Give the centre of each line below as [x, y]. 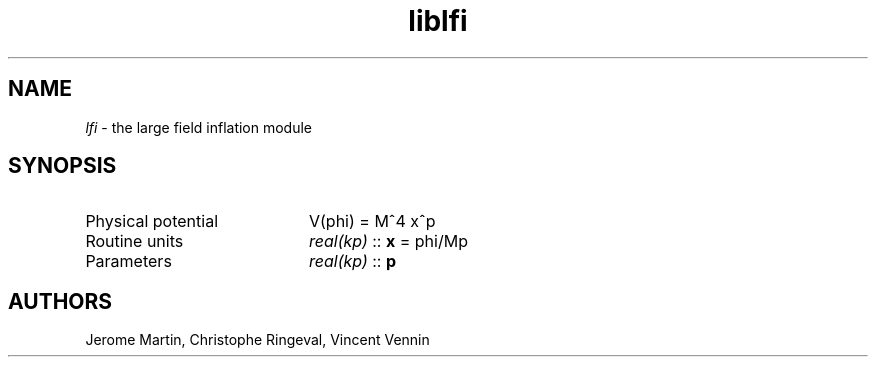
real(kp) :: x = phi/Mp [388, 241]
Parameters [128, 261]
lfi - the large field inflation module [199, 127]
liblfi [438, 21]
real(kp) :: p [352, 261]
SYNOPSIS [62, 166]
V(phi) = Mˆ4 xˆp [372, 221]
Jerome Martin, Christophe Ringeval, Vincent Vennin [257, 340]
